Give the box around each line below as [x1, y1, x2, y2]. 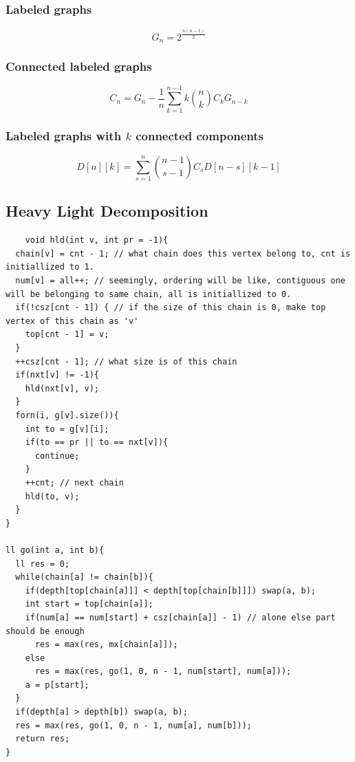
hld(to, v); [25, 491, 80, 501]
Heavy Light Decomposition [6, 200, 208, 221]
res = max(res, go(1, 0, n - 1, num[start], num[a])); [34, 666, 292, 677]
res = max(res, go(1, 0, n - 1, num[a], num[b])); [15, 720, 252, 730]
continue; [34, 450, 80, 461]
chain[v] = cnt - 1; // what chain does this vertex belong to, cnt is [15, 248, 351, 259]
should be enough [6, 626, 85, 636]
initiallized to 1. [6, 262, 94, 272]
